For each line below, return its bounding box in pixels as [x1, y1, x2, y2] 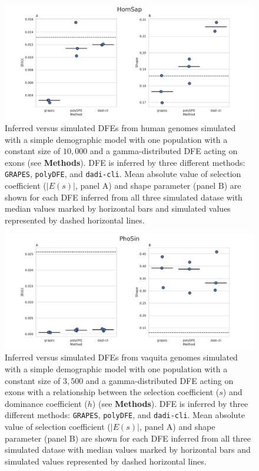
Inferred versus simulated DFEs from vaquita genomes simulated [5, 351, 238, 363]
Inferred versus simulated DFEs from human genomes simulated [5, 122, 236, 134]
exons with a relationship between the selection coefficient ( [5, 386, 220, 398]
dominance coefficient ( [5, 397, 88, 409]
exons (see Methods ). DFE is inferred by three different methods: [5, 156, 245, 168]
